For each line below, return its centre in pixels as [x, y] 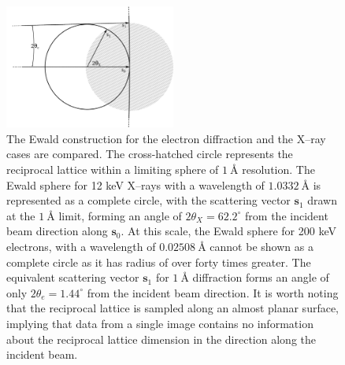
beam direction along [57, 231]
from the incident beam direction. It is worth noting [213, 292]
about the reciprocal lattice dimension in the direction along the [161, 339]
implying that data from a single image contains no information [160, 323]
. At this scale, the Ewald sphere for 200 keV [228, 231]
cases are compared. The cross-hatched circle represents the [150, 154]
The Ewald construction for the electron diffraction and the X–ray [166, 138]
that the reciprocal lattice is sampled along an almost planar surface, [173, 308]
